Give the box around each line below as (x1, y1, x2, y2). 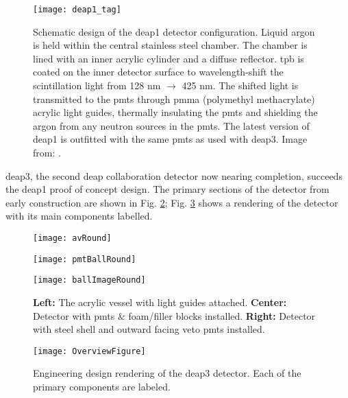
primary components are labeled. (33, 379, 171, 393)
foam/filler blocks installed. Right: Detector (128, 308, 316, 323)
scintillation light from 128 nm (33, 78, 161, 93)
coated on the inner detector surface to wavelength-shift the (33, 65, 284, 79)
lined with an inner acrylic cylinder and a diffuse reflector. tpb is (33, 51, 304, 65)
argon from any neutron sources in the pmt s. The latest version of (33, 118, 310, 132)
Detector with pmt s (33, 308, 115, 323)
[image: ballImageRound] (33, 275, 146, 285)
